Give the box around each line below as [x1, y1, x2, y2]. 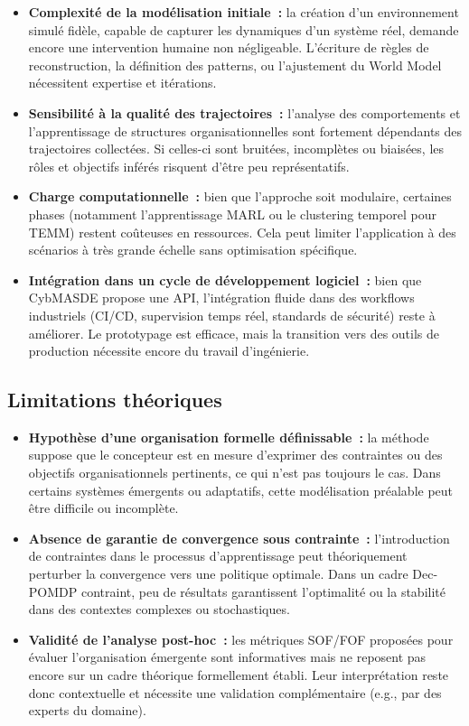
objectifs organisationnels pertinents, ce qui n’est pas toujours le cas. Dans [28, 463, 441, 482]
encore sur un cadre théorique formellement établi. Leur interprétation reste [28, 665, 449, 684]
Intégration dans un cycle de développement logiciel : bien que [28, 270, 422, 289]
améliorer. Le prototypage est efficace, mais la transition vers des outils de [28, 323, 440, 342]
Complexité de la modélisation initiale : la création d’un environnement [28, 3, 459, 21]
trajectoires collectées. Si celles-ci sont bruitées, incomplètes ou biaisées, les [28, 139, 445, 158]
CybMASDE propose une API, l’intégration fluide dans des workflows [28, 288, 415, 307]
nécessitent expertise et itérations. [28, 73, 217, 92]
